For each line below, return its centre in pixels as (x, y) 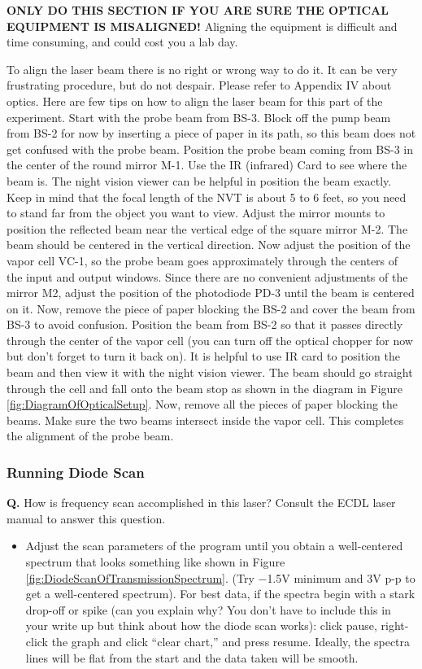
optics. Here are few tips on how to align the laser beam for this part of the (195, 101)
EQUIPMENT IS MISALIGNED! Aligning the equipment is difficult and (202, 26)
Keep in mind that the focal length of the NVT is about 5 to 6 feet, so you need (207, 197)
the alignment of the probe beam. (90, 436)
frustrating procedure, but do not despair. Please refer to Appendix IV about (199, 85)
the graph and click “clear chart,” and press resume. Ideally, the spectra (231, 641)
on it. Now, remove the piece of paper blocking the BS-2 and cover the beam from (211, 308)
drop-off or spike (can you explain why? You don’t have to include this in (208, 609)
